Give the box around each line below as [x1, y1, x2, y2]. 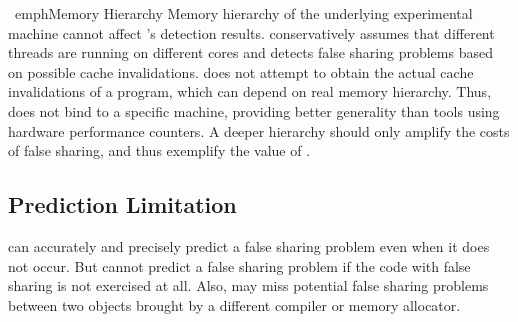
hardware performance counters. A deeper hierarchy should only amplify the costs [8, 120, 510, 141]
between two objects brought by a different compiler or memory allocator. [8, 294, 461, 315]
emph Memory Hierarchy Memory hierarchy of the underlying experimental [14, 3, 473, 23]
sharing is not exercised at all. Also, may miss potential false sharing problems [8, 275, 489, 296]
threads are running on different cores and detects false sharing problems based [8, 42, 493, 63]
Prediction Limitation [8, 189, 237, 220]
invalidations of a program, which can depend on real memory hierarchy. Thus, [8, 81, 492, 102]
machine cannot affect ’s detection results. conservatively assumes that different [8, 22, 495, 43]
